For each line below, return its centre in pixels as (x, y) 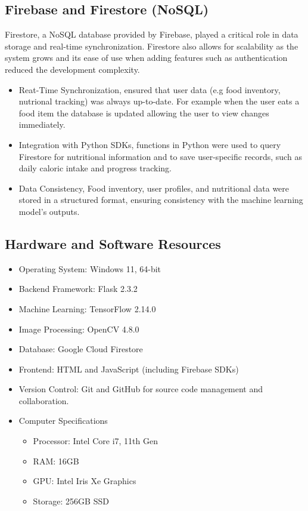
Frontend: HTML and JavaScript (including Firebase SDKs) (129, 369)
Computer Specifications (63, 421)
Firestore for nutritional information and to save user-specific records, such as (160, 156)
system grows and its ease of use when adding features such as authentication (146, 58)
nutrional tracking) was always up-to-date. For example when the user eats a (159, 101)
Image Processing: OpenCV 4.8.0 (79, 329)
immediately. (42, 124)
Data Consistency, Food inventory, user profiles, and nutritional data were (154, 188)
